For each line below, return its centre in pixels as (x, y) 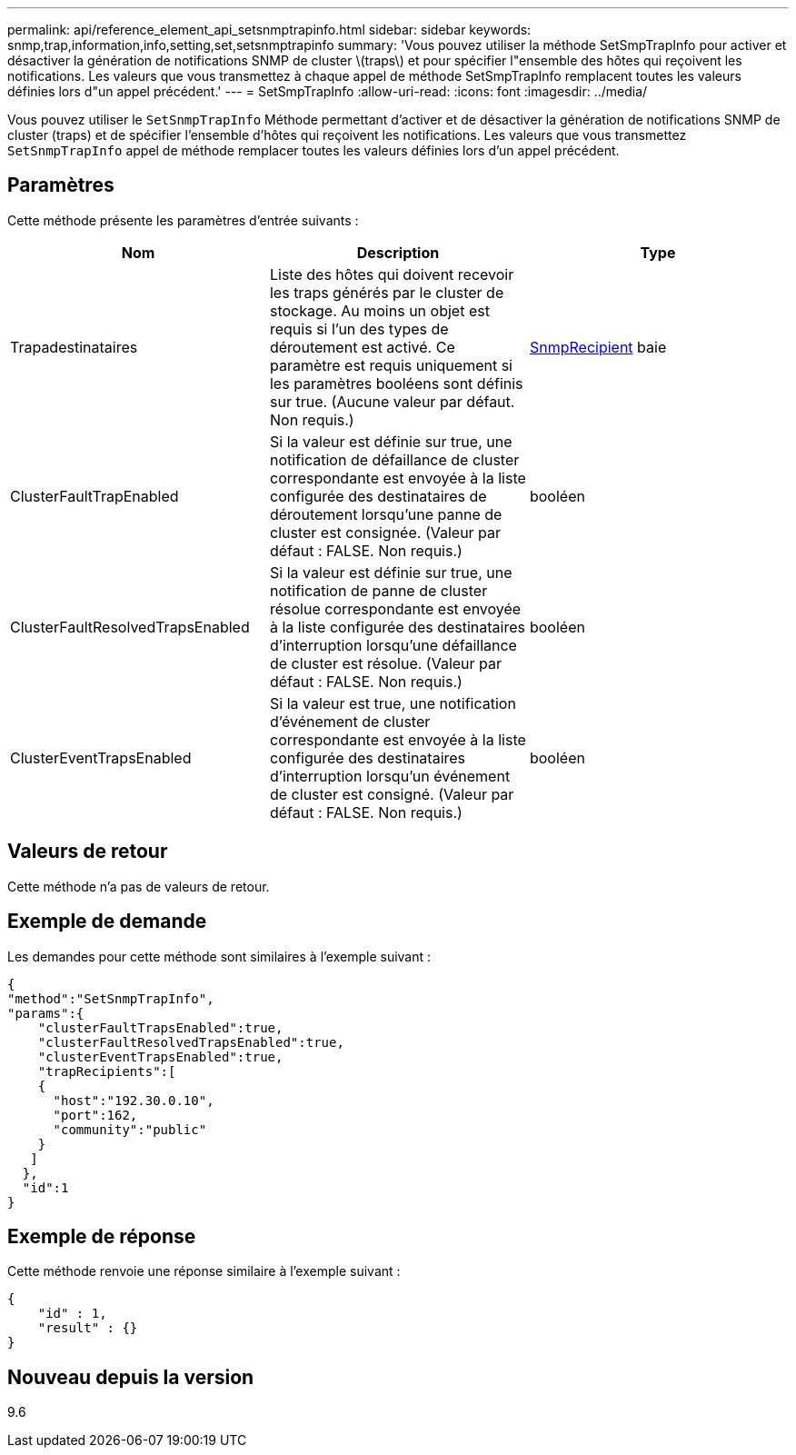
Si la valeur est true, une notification (393, 703)
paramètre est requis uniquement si (391, 365)
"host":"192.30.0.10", (134, 1100)
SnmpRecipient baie (598, 347)
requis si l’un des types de (359, 329)
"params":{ (46, 1013)
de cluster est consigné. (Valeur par (392, 794)
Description (398, 252)
